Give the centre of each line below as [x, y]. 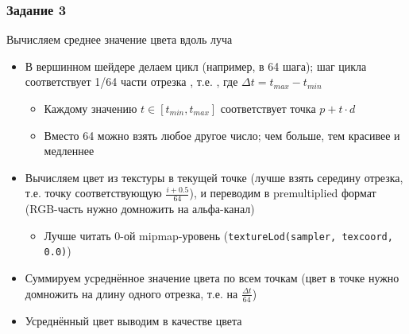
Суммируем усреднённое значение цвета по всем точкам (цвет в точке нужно [212, 278]
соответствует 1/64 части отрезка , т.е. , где [131, 82]
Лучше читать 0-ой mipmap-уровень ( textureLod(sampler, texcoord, [218, 235]
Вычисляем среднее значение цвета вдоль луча [120, 39]
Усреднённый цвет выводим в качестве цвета [133, 320]
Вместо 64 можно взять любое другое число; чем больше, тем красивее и [222, 135]
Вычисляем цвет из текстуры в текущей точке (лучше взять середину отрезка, [214, 177]
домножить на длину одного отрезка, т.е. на [131, 293]
